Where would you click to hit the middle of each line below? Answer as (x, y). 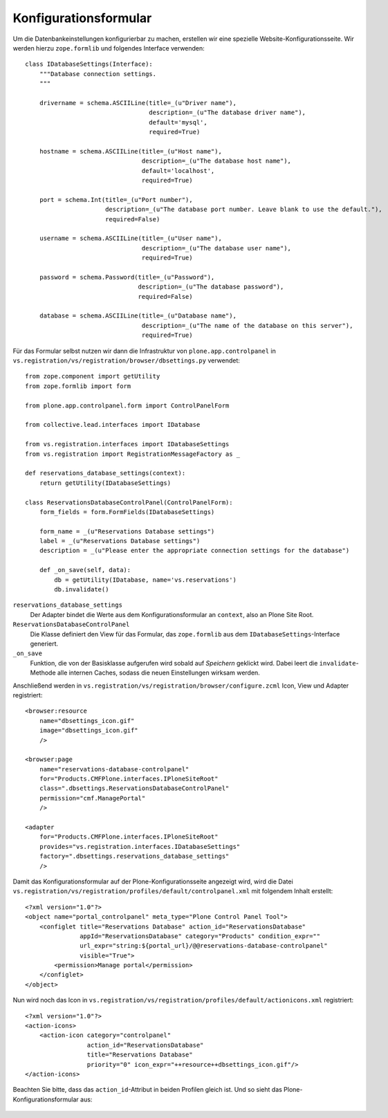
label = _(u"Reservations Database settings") (120, 541)
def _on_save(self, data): (85, 570)
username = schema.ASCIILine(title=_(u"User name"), (131, 238)
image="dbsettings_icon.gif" (89, 731)
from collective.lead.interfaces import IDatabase (113, 425)
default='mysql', (178, 122)
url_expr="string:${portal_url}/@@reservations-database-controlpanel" (204, 946)
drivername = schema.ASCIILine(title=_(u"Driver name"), (138, 103)
